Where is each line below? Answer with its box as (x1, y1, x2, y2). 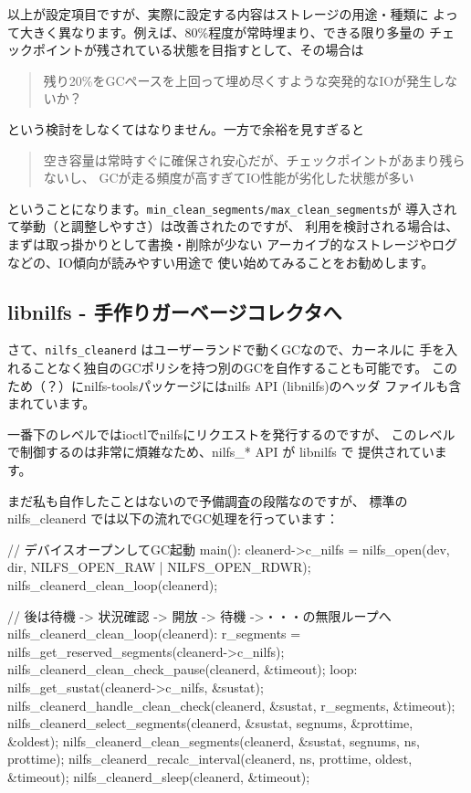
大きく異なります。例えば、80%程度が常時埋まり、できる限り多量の (19, 22, 425, 41)
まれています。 (7, 394, 96, 413)
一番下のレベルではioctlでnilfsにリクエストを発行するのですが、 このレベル (7, 424, 455, 443)
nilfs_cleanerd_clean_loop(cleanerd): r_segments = (7, 624, 301, 643)
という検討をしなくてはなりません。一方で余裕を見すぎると (7, 119, 364, 138)
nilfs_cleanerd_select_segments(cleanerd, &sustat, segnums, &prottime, (7, 714, 413, 733)
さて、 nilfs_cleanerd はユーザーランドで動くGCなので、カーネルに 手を (7, 340, 445, 359)
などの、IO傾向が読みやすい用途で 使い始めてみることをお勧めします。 (7, 252, 434, 271)
